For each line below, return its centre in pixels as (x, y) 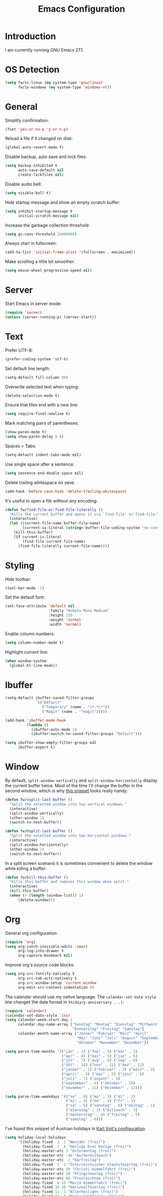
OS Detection (32, 70)
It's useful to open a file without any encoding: (51, 500)
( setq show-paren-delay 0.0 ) (34, 437)
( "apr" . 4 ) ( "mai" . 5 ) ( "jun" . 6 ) (99, 1056)
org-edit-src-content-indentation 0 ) (56, 987)
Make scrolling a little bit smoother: (40, 261)
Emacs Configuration (81, 9)
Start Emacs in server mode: (33, 304)
